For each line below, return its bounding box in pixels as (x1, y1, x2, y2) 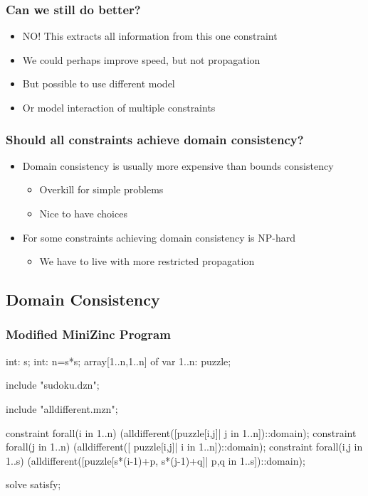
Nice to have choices (39, 206, 127, 220)
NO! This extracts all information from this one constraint (22, 28, 278, 43)
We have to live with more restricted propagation (39, 254, 255, 269)
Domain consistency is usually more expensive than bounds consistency (22, 158, 334, 173)
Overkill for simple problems (39, 182, 164, 197)
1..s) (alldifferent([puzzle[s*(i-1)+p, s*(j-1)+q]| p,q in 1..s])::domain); (6, 453, 305, 468)
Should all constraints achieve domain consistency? (6, 130, 304, 148)
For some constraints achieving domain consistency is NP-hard (22, 230, 296, 244)
